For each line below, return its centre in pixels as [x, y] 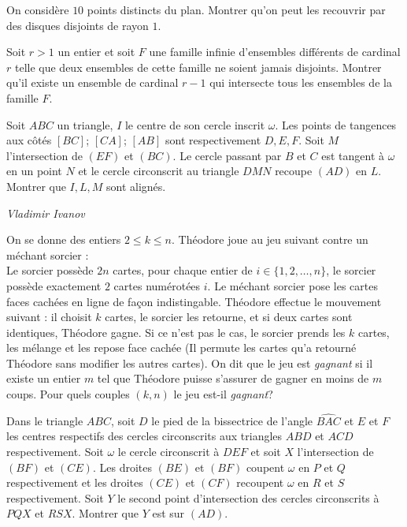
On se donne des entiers [64, 239]
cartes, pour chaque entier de [183, 270]
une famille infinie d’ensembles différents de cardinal [275, 52]
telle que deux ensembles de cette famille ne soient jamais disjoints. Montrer [198, 67]
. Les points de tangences [336, 124]
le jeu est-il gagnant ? [223, 394]
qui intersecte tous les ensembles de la [301, 82]
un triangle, [85, 124]
